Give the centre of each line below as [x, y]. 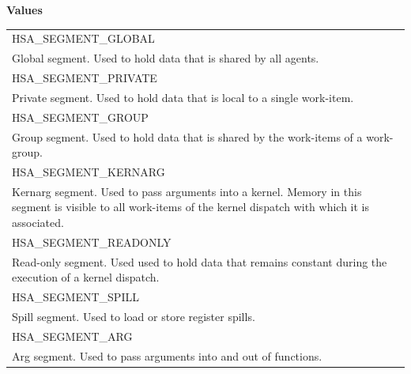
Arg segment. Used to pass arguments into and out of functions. [167, 355]
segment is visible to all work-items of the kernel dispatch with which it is [190, 207]
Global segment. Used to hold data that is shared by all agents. [166, 58]
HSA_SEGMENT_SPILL [75, 297]
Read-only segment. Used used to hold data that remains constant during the [200, 261]
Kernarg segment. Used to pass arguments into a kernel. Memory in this [187, 191]
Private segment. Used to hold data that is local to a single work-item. [183, 97]
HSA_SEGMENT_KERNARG [89, 172]
